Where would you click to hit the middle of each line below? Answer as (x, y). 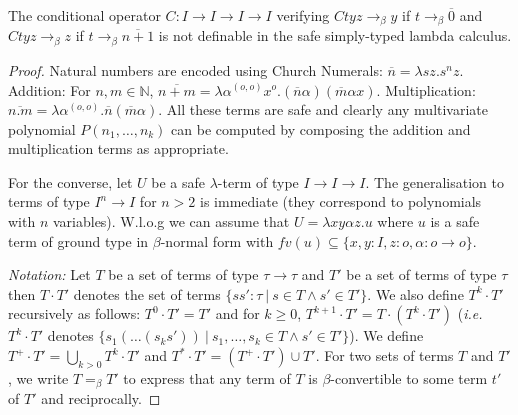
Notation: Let (49, 274)
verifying (303, 15)
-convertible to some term (409, 377)
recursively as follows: (74, 313)
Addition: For (49, 89)
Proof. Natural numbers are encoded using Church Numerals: (195, 69)
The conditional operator (84, 15)
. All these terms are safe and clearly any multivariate (323, 109)
